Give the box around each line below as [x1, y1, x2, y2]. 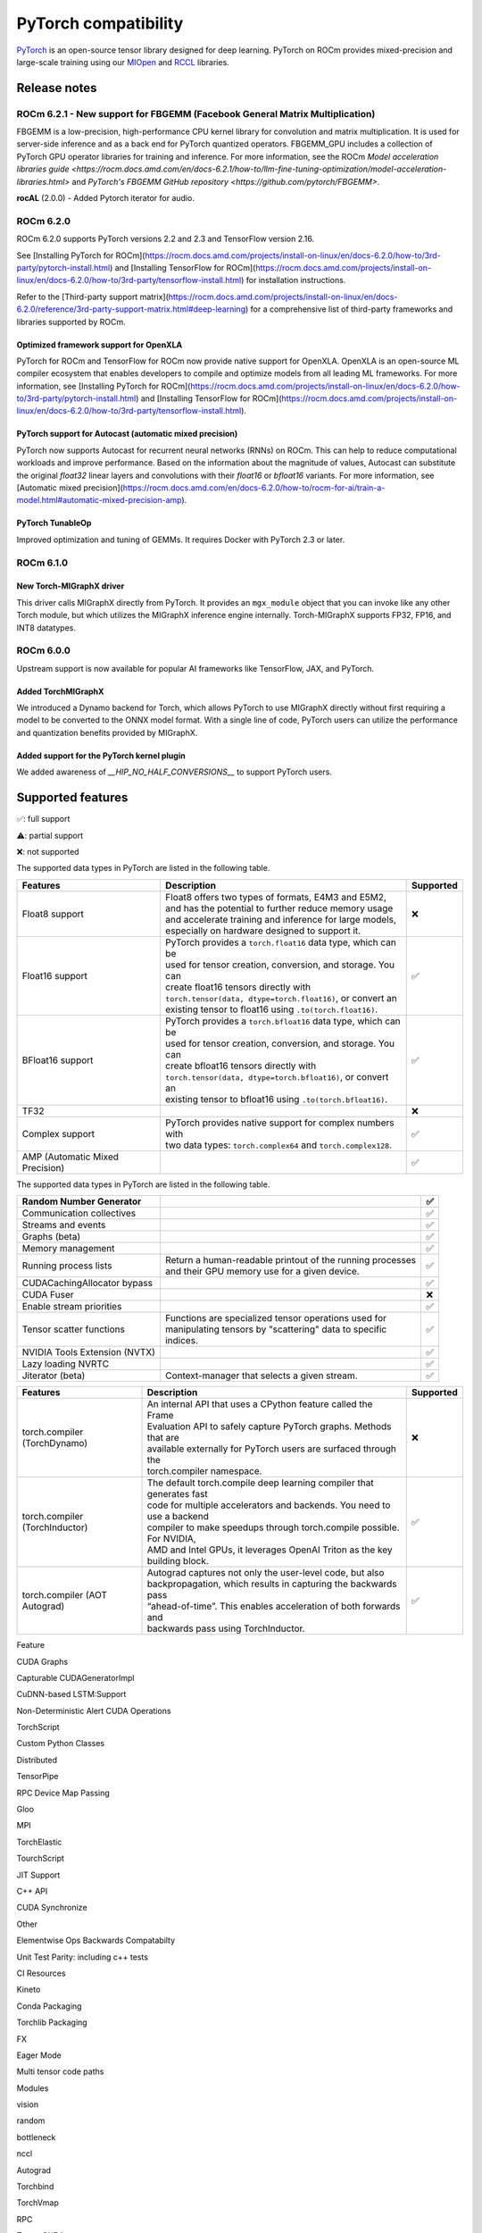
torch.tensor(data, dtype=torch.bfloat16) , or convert [165, 1070, 389, 1083]
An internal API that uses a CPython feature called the [146, 1398, 373, 1410]
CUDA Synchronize [16, 1903, 88, 1913]
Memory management [21, 1242, 115, 1255]
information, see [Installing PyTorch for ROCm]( [16, 381, 191, 391]
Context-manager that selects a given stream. [165, 1369, 358, 1382]
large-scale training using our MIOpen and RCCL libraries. [16, 56, 229, 67]
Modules [16, 2082, 49, 2094]
